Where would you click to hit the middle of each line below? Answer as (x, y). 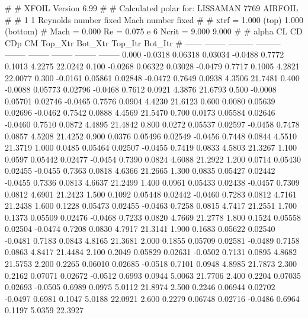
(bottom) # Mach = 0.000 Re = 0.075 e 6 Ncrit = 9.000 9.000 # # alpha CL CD (154, 31)
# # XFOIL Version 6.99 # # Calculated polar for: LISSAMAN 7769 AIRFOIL (152, 8)
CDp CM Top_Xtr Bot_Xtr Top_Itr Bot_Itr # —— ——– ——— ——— (143, 42)
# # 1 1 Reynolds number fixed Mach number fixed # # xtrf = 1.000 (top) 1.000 (154, 19)
